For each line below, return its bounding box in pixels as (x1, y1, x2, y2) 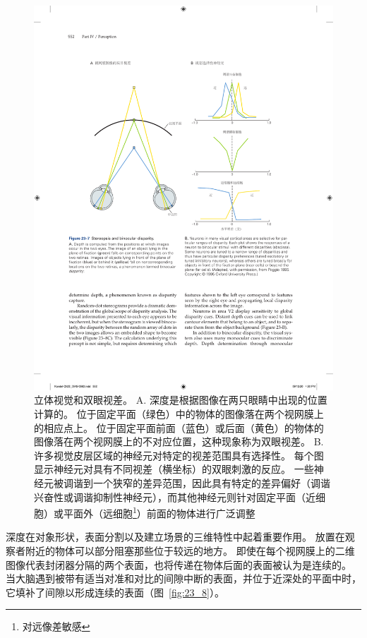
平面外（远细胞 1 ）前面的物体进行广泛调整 (63, 504, 255, 520)
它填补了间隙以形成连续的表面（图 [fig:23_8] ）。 (6, 584, 224, 599)
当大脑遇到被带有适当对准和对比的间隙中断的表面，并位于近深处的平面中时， (6, 571, 361, 586)
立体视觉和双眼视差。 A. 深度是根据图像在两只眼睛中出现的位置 (34, 392, 327, 407)
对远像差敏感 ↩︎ (22, 619, 90, 634)
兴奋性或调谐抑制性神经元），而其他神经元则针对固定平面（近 (34, 489, 315, 504)
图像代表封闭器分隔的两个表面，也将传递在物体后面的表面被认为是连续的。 (6, 557, 351, 572)
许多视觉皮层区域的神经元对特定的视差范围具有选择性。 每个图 (34, 447, 324, 462)
